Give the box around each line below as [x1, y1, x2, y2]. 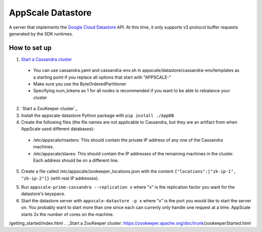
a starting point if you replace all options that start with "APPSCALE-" [33, 74, 172, 80]
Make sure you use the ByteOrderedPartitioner [33, 81, 127, 87]
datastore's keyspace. [21, 191, 65, 197]
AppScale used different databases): [21, 126, 95, 132]
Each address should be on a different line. [33, 157, 119, 163]
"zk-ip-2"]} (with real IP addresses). [21, 175, 99, 181]
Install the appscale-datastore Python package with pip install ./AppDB [21, 112, 174, 118]
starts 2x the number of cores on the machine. [21, 211, 114, 217]
